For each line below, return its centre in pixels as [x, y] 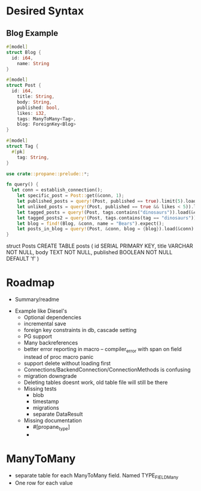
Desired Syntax [45, 11]
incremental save [45, 324]
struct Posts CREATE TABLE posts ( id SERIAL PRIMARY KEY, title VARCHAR [100, 246]
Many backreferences [51, 343]
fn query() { [22, 184]
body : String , [34, 102]
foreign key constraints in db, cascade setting [80, 330]
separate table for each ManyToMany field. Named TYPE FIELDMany [97, 476]
